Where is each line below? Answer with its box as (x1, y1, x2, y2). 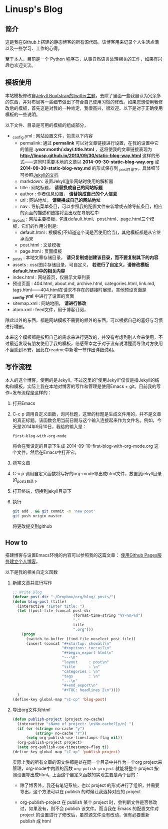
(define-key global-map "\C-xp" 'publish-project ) (12, 749, 120, 755)
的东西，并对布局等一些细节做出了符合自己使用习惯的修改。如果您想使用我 (5, 99, 158, 105)
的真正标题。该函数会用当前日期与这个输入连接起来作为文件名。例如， (12, 417, 157, 423)
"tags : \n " (61, 673, 100, 678)
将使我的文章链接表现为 (103, 146, 152, 152)
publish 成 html (19, 818, 51, 824)
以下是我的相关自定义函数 (5, 569, 58, 575)
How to (5, 538, 28, 546)
